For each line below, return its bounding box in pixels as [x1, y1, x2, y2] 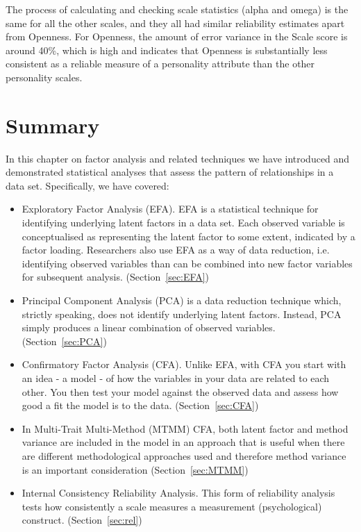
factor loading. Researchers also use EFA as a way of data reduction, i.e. [22, 242, 330, 257]
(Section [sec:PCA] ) [22, 333, 107, 348]
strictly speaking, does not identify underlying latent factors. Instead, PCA [22, 306, 342, 321]
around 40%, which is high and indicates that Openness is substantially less [6, 42, 328, 57]
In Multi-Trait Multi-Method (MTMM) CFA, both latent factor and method [22, 421, 349, 435]
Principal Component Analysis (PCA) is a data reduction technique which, [22, 293, 342, 308]
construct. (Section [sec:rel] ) [22, 513, 142, 527]
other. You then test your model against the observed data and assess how [22, 384, 339, 399]
